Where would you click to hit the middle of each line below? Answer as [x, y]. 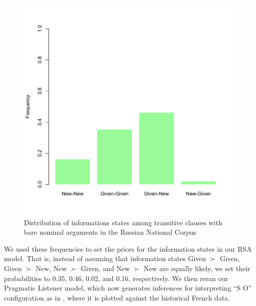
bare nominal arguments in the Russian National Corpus [110, 232]
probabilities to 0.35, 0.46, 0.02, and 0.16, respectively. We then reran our [116, 278]
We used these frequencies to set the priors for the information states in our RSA [128, 248]
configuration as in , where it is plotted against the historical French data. [117, 297]
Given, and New [105, 268]
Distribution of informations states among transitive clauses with [123, 222]
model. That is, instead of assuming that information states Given [105, 258]
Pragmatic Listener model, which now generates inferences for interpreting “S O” [128, 288]
